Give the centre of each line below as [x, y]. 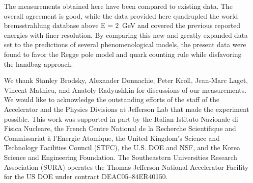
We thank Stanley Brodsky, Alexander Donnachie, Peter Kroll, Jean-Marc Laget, [126, 80]
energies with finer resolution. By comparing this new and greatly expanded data [126, 35]
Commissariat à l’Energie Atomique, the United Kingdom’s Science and [112, 138]
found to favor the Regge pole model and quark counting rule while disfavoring [123, 54]
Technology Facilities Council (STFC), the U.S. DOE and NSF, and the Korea [122, 147]
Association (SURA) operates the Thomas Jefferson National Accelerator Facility [126, 167]
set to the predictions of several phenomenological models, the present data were [125, 44]
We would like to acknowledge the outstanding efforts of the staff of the [112, 99]
